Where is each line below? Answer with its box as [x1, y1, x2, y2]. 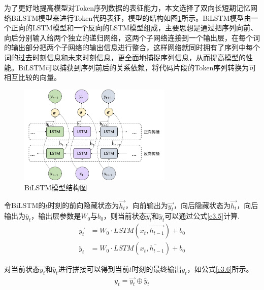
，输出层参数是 [31, 211, 81, 221]
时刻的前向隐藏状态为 [48, 200, 119, 211]
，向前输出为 [125, 200, 168, 211]
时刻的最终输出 [131, 264, 182, 274]
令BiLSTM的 [4, 200, 46, 211]
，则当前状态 [103, 211, 146, 221]
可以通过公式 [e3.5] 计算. [164, 211, 240, 221]
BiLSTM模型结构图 [24, 182, 87, 192]
